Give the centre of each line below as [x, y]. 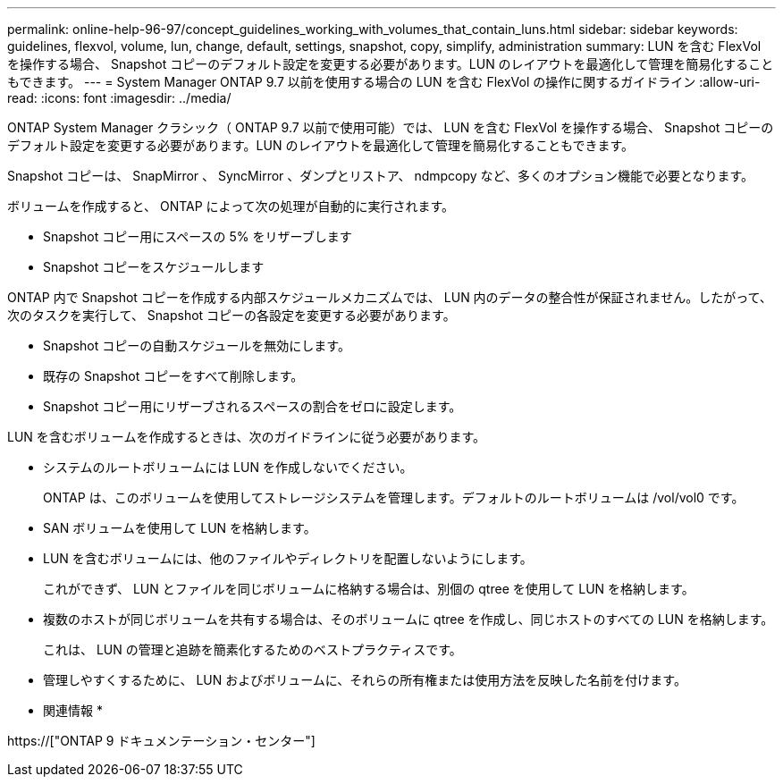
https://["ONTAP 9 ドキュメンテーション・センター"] [161, 741]
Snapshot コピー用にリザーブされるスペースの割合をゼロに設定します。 [253, 406]
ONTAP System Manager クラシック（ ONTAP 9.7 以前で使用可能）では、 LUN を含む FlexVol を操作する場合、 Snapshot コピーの [391, 127]
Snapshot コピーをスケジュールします [154, 267]
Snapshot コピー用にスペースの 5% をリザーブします [198, 236]
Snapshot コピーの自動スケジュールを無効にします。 [197, 346]
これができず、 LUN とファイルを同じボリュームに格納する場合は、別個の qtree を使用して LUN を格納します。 [369, 589]
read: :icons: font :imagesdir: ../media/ [119, 98]
